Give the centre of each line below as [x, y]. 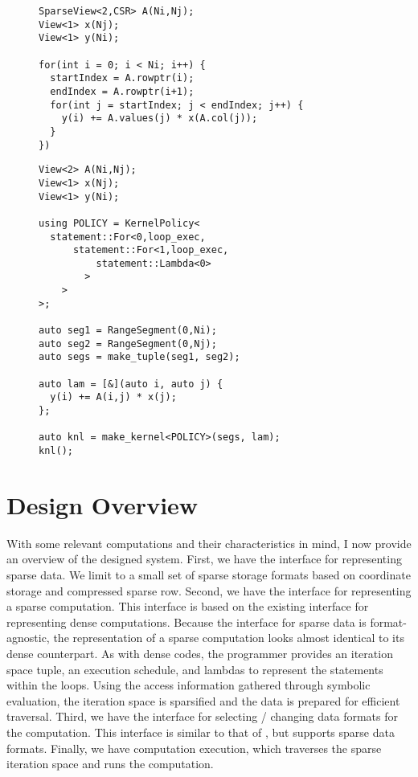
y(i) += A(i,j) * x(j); [113, 397]
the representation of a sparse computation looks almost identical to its [229, 638]
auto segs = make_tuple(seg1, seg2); [139, 357]
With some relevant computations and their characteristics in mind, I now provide [209, 543]
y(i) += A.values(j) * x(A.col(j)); [160, 119]
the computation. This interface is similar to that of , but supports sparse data [201, 732]
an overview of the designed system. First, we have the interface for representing [204, 559]
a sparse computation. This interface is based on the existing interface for [188, 606]
